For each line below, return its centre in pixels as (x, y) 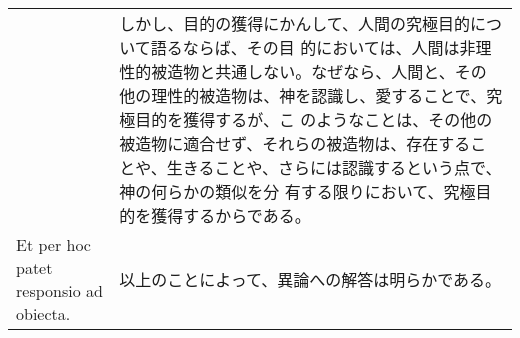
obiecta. (43, 313)
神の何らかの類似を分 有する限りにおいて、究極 (297, 191)
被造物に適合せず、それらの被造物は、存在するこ (303, 143)
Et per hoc (53, 244)
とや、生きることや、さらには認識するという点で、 (310, 167)
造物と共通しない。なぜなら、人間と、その (327, 71)
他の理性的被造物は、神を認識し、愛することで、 (303, 95)
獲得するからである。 (231, 215)
